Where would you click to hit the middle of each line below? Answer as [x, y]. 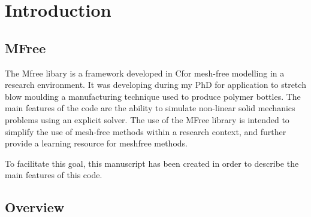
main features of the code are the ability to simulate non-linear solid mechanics [150, 108]
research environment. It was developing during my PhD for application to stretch [155, 85]
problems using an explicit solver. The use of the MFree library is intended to [147, 119]
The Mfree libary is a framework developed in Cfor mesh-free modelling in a [145, 73]
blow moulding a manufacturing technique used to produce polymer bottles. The [153, 96]
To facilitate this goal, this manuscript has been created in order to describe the [152, 163]
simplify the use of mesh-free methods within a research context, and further [146, 131]
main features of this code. [54, 175]
